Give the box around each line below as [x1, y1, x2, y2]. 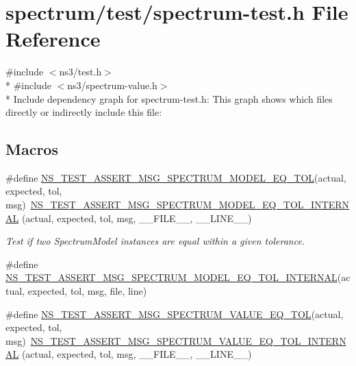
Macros [5, 138, 58, 160]
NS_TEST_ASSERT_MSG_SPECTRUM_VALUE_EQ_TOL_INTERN [30, 333, 346, 347]
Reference [5, 25, 101, 53]
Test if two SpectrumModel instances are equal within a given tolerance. [5, 234, 305, 248]
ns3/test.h [59, 64, 102, 79]
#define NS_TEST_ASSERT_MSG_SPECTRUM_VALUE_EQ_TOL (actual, [5, 306, 344, 321]
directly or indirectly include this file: [5, 105, 162, 119]
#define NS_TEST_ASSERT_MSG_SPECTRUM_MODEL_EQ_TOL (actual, [5, 170, 346, 184]
